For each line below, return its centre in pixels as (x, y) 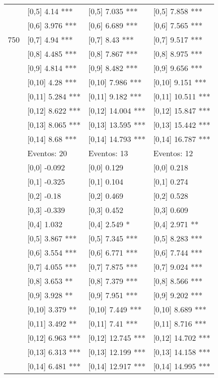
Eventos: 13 (108, 153)
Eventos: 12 (173, 153)
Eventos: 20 (47, 153)
